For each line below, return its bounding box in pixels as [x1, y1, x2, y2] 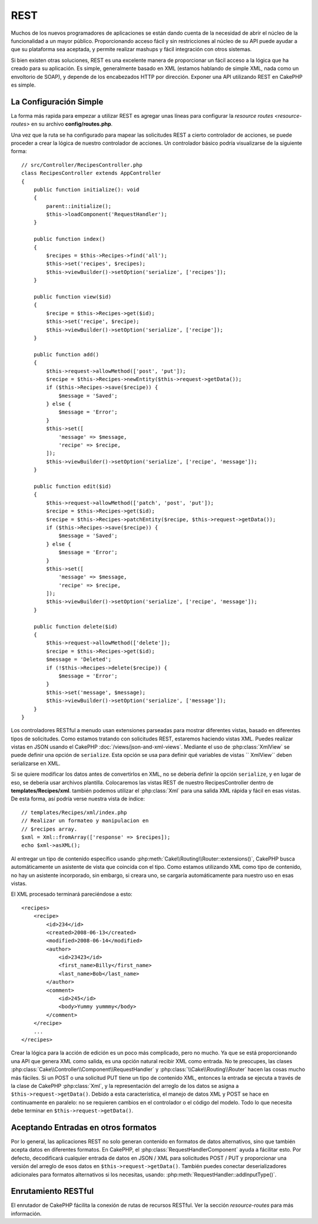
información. [11, 1210, 42, 1217]
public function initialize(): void [33, 186, 140, 193]
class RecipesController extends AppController [21, 170, 161, 177]
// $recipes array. [21, 825, 78, 832]
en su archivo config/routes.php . [31, 121, 113, 128]
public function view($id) [33, 293, 112, 300]
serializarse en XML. [11, 760, 61, 767]
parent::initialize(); [46, 203, 112, 209]
